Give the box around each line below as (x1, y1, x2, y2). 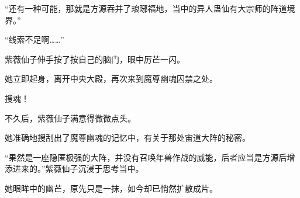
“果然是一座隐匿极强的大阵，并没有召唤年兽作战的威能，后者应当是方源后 (5, 151, 287, 163)
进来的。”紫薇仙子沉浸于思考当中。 (12, 162, 144, 175)
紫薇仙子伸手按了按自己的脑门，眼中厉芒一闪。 (5, 53, 185, 65)
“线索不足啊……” (5, 33, 64, 46)
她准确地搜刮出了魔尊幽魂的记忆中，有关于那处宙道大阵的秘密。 (5, 131, 250, 144)
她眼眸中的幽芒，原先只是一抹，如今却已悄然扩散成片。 (5, 182, 218, 194)
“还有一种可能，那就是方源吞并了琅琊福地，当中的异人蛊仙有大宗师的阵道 (5, 2, 287, 14)
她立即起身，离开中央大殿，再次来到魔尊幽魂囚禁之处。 (5, 72, 218, 85)
